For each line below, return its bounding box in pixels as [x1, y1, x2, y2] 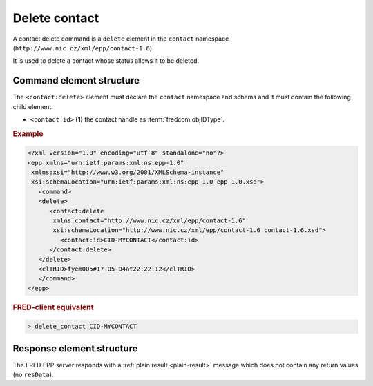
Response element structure [12, 342, 138, 354]
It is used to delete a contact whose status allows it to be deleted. [12, 57, 200, 65]
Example [12, 128, 44, 138]
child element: [12, 102, 53, 110]
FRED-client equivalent [12, 302, 94, 312]
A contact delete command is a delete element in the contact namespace [12, 35, 229, 43]
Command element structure [12, 75, 140, 86]
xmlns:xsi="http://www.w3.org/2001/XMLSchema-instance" [31, 168, 224, 176]
